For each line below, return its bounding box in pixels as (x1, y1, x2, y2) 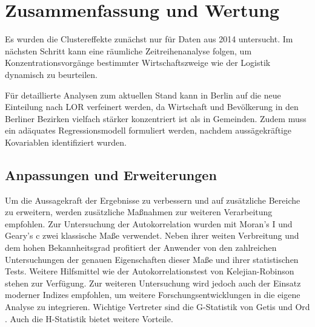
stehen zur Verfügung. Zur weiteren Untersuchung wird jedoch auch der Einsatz (5, 276, 301, 289)
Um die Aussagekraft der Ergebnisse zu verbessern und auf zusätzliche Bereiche (5, 193, 300, 206)
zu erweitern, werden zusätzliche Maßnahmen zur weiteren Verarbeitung (5, 206, 273, 218)
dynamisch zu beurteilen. (5, 68, 98, 80)
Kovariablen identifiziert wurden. (5, 135, 127, 148)
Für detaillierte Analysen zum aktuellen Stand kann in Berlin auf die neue (5, 88, 281, 101)
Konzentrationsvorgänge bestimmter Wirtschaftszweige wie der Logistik (5, 56, 271, 69)
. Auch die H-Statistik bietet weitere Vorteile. (5, 312, 173, 325)
